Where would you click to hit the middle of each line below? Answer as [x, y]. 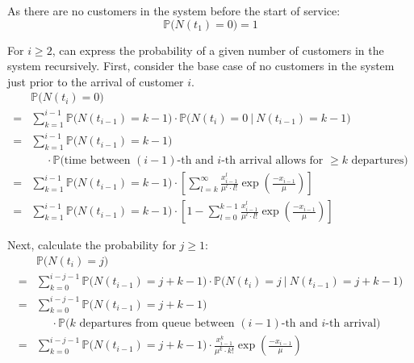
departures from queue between [157, 324]
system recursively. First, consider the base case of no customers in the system [201, 66]
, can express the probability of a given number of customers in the [218, 50]
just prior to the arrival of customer [96, 81]
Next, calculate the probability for [92, 245]
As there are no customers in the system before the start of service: [174, 10]
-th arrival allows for [272, 161]
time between [97, 161]
